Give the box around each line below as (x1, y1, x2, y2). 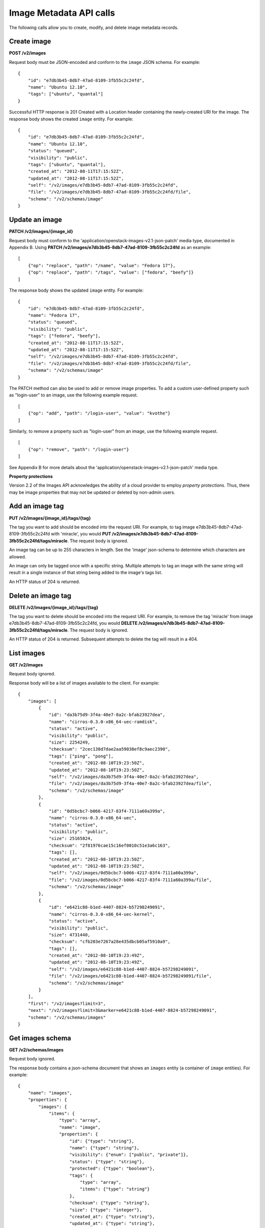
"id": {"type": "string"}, (69, 1138, 134, 1144)
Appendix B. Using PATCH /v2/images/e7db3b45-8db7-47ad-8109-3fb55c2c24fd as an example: (9, 244, 212, 250)
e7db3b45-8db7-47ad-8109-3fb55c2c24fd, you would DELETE (9, 620, 138, 626)
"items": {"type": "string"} (79, 1186, 150, 1192)
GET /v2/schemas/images (9, 1047, 64, 1053)
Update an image (9, 216, 62, 224)
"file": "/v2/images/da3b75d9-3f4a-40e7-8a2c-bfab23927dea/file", (49, 781, 212, 786)
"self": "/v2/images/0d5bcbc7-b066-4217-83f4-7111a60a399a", (49, 870, 199, 876)
